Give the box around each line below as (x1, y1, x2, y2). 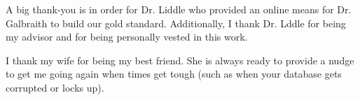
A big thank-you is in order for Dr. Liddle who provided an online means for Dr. (6, 2, 352, 16)
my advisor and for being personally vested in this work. (6, 29, 248, 44)
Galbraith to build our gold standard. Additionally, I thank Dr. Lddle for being (6, 15, 346, 30)
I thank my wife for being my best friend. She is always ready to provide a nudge (6, 52, 354, 67)
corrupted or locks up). (6, 80, 104, 94)
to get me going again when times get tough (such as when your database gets (6, 66, 342, 81)
